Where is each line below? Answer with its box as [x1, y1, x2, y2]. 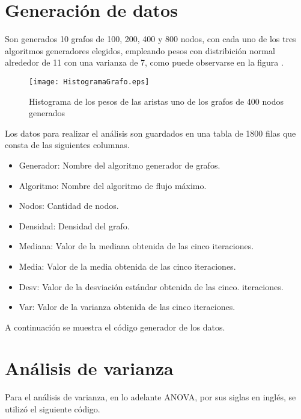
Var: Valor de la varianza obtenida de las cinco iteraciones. [19, 300, 236, 313]
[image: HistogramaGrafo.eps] [29, 77, 150, 86]
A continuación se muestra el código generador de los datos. [5, 320, 225, 333]
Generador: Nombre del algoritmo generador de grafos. [19, 158, 220, 171]
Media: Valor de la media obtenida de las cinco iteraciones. [19, 259, 236, 272]
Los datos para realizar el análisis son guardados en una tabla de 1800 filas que [5, 126, 296, 139]
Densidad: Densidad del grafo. [19, 219, 130, 232]
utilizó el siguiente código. [5, 403, 100, 415]
